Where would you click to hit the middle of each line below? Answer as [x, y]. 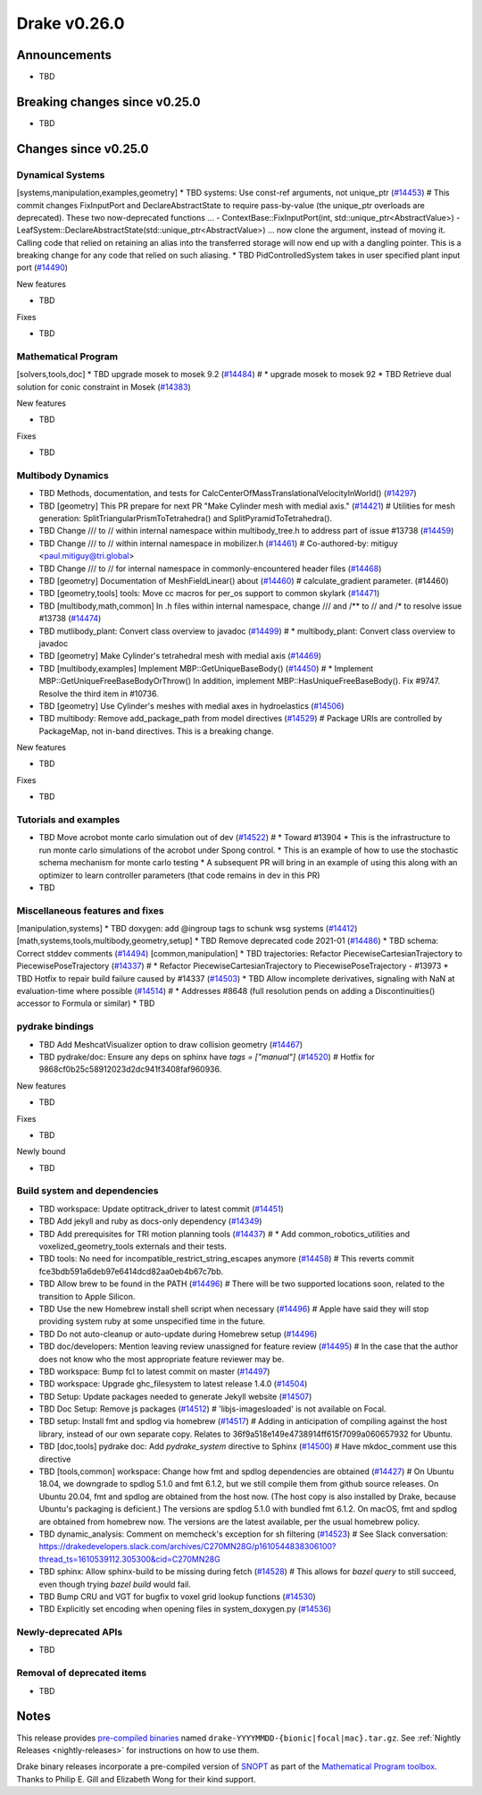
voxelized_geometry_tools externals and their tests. [133, 1246]
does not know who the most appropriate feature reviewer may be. [162, 1359]
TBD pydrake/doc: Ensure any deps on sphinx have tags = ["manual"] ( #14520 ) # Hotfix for [207, 1057]
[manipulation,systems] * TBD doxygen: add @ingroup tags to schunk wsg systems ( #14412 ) [187, 929]
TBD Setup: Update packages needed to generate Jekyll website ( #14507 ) [175, 1396]
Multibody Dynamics [62, 476]
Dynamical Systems [61, 174]
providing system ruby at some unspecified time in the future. [152, 1321]
